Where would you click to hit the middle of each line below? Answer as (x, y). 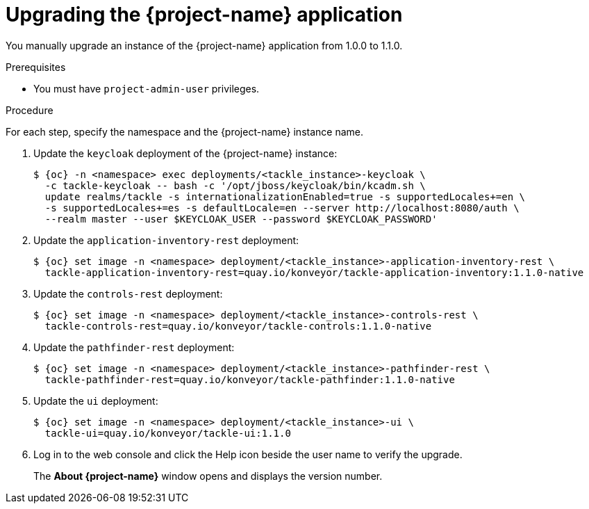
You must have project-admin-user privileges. (147, 88)
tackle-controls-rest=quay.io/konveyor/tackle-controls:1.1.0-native (238, 326)
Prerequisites (36, 67)
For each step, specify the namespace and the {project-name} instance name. (184, 131)
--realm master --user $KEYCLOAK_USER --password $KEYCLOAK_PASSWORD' (241, 219)
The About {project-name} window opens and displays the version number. (208, 476)
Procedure (30, 110)
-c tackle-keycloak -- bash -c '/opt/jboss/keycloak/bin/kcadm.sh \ (235, 185)
